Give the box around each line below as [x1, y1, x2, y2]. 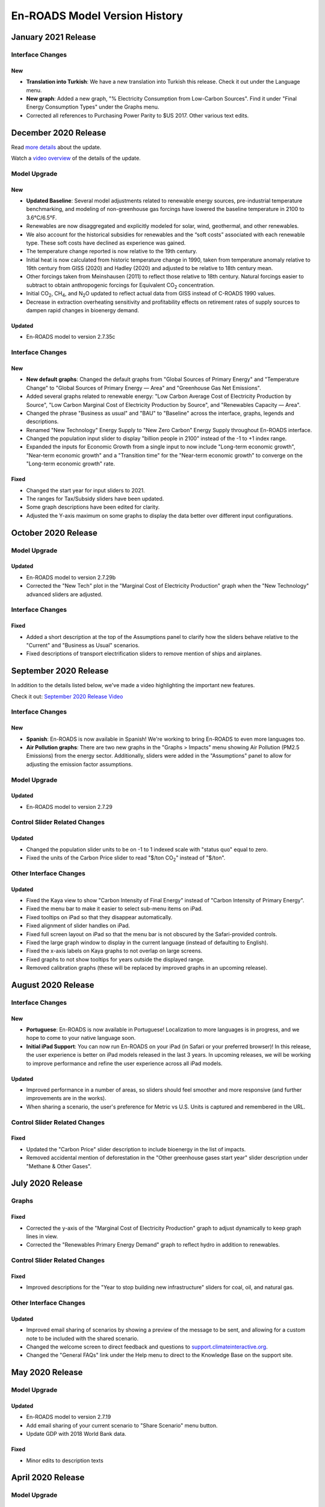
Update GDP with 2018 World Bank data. [26, 1430, 126, 1438]
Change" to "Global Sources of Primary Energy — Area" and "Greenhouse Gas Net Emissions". [26, 384, 261, 391]
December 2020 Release [11, 127, 107, 138]
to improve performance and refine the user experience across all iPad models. [26, 1060, 223, 1067]
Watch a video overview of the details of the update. [11, 154, 141, 162]
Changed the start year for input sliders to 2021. [26, 486, 146, 494]
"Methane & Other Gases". [26, 1162, 91, 1169]
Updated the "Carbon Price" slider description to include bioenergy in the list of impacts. [26, 1145, 246, 1153]
